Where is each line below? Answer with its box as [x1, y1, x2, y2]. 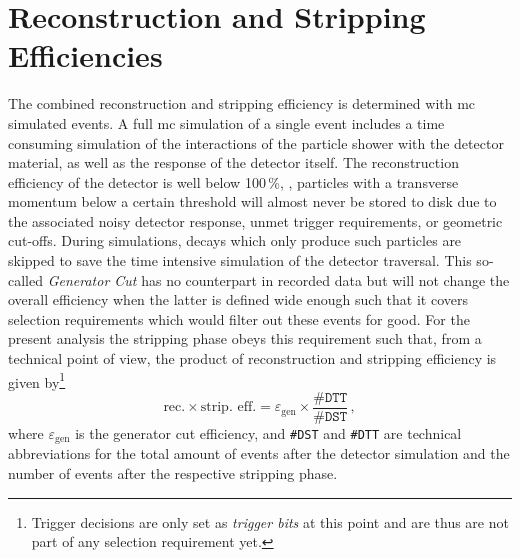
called [8, 269, 43, 290]
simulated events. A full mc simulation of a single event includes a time [8, 112, 445, 133]
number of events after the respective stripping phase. [8, 462, 338, 483]
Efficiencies [8, 35, 163, 76]
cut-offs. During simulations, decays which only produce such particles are [8, 230, 462, 251]
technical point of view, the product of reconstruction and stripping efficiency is [8, 348, 497, 369]
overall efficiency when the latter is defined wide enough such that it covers [8, 289, 468, 310]
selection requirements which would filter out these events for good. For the [8, 308, 470, 329]
